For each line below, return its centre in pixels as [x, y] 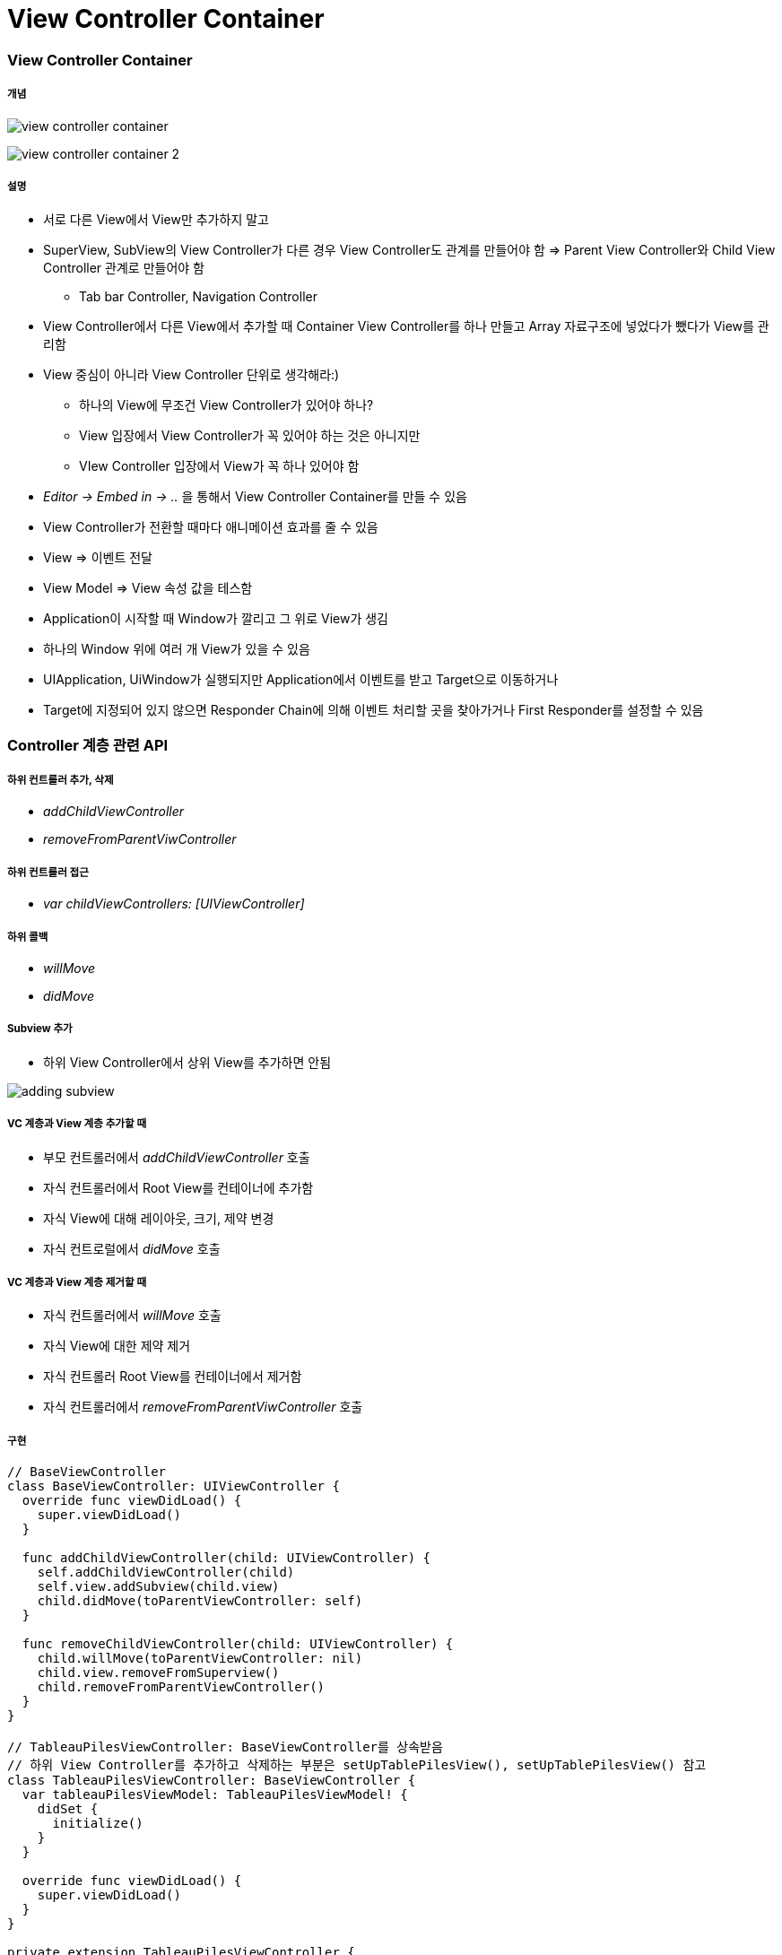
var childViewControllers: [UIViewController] [174, 904]
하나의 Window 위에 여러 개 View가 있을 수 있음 [177, 649]
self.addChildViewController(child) [166, 1573]
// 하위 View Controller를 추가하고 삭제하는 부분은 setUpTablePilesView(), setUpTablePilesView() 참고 [357, 1765]
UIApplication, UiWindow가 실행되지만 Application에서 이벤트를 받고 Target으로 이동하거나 [301, 680]
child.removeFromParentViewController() [181, 1687]
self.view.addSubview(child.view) [158, 1587]
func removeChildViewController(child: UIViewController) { [238, 1644]
